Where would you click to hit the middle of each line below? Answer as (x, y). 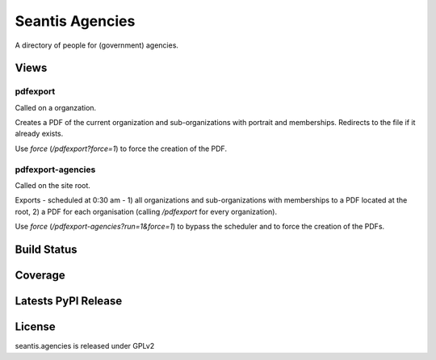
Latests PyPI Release (69, 301)
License (35, 327)
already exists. (39, 134)
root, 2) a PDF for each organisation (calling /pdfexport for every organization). (146, 211)
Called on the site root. (52, 186)
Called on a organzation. (56, 107)
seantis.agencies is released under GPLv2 (85, 346)
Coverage (40, 276)
